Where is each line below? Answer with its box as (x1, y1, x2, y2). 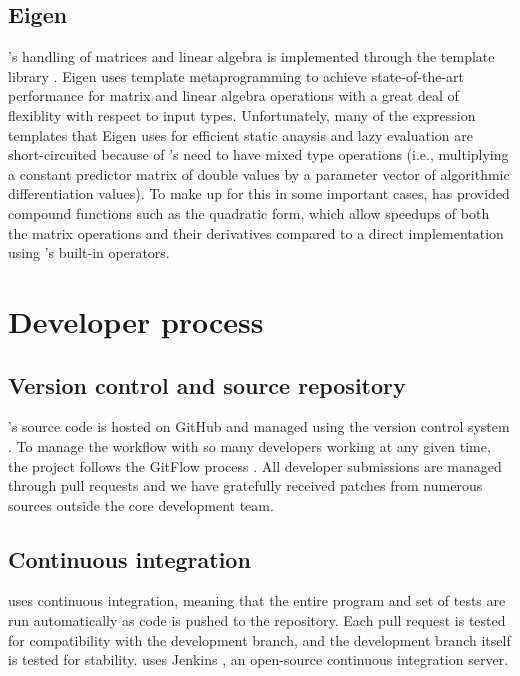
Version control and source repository (8, 369, 406, 400)
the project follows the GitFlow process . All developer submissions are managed (8, 455, 502, 476)
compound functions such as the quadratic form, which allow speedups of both (8, 202, 490, 223)
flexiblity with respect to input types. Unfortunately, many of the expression (8, 104, 476, 125)
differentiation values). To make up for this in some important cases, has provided (8, 183, 510, 204)
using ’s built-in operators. (8, 242, 170, 263)
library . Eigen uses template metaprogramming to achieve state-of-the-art (8, 65, 464, 86)
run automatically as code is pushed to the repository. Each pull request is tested (8, 610, 506, 631)
